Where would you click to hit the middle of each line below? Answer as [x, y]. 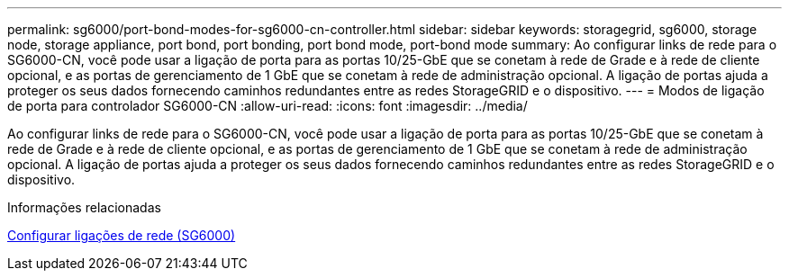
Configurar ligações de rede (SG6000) [122, 235]
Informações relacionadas [84, 207]
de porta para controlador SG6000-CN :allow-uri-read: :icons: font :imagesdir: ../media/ [268, 106]
